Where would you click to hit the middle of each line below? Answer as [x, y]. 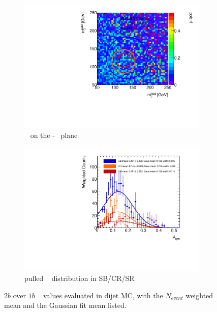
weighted [199, 295]
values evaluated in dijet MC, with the [103, 295]
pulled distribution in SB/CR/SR [80, 278]
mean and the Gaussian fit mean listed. [65, 305]
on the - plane [54, 135]
